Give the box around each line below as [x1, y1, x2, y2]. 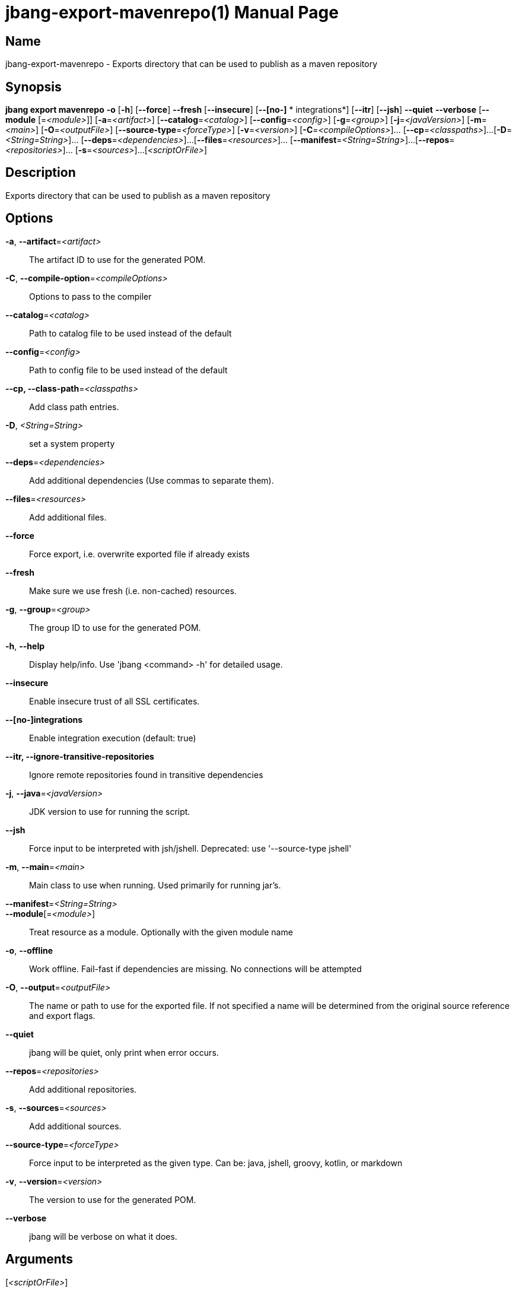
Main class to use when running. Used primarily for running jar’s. [29, 880, 281, 890]
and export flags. [29, 1010, 95, 1021]
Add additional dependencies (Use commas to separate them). [29, 475, 274, 485]
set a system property [29, 438, 115, 449]
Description [5, 165, 76, 180]
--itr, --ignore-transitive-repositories [5, 751, 154, 761]
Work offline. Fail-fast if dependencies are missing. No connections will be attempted [29, 963, 362, 974]
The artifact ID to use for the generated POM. [29, 254, 206, 265]
